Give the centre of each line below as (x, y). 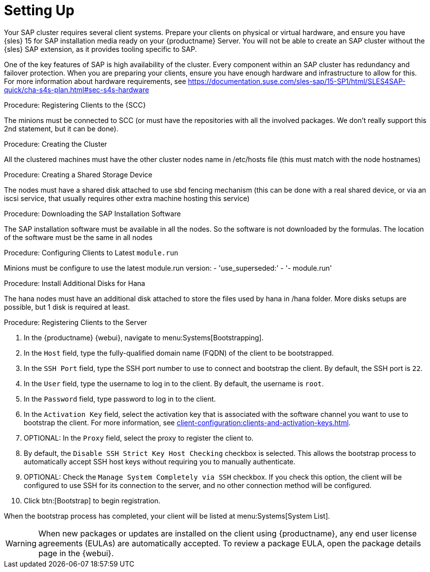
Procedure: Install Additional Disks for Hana (75, 283)
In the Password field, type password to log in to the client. (120, 399)
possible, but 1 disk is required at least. (67, 307)
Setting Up (39, 10)
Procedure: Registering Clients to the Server (76, 322)
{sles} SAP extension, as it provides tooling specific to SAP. (100, 49)
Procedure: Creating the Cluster (56, 144)
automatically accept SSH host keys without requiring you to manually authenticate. (160, 461)
